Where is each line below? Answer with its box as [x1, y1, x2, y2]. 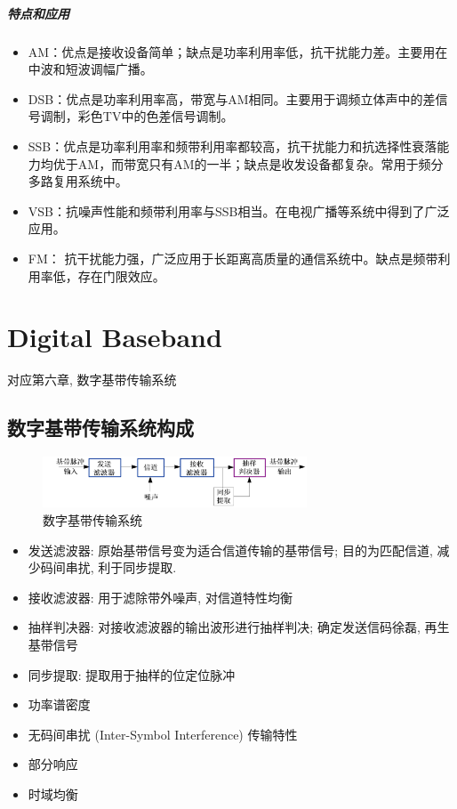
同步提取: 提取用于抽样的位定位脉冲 [28, 665, 236, 684]
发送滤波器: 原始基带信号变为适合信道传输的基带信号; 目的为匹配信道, [28, 540, 433, 559]
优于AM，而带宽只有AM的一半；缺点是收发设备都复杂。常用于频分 [52, 154, 444, 173]
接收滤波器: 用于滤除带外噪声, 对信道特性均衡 [28, 587, 293, 606]
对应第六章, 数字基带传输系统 [7, 370, 177, 389]
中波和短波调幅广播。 [28, 60, 153, 78]
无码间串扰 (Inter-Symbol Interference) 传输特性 [28, 724, 298, 743]
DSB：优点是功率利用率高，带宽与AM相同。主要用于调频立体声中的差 [28, 89, 436, 108]
